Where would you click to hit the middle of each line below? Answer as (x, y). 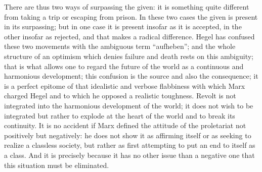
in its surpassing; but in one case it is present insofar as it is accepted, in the (123, 26)
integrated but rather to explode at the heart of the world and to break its (120, 115)
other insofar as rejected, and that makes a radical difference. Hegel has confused (129, 36)
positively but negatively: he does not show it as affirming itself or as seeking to (128, 135)
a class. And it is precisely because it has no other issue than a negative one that (129, 155)
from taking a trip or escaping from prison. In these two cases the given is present (131, 16)
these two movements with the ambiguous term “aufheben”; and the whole (120, 46)
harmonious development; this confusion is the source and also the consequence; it (131, 76)
